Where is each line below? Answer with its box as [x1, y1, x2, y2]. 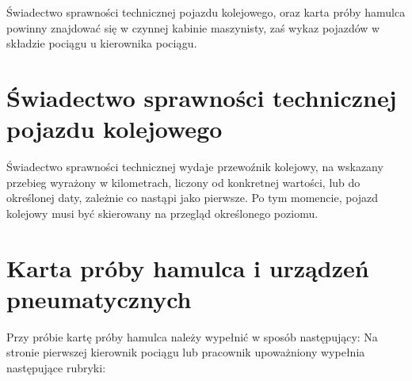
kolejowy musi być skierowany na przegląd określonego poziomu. [6, 204, 319, 221]
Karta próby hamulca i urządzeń [6, 251, 369, 284]
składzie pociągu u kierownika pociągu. [6, 35, 197, 51]
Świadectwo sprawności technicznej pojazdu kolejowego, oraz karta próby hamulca [6, 4, 406, 20]
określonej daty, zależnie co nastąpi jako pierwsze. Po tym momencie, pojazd [6, 189, 379, 206]
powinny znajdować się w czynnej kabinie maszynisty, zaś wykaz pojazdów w [6, 19, 380, 36]
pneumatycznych [6, 282, 192, 314]
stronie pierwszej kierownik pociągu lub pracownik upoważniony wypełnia [6, 344, 365, 360]
